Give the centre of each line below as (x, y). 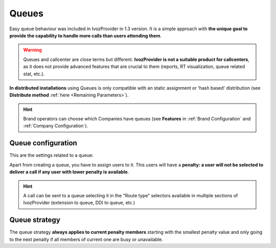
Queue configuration (43, 143)
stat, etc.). (34, 74)
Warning (32, 50)
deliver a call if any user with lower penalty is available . (69, 172)
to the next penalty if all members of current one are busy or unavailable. (86, 239)
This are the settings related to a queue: (51, 155)
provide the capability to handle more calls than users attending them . (86, 35)
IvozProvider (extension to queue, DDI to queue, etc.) (79, 203)
